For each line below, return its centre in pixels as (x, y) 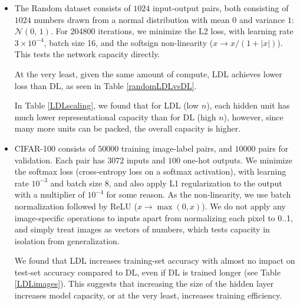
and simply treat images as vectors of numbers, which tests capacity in (142, 229)
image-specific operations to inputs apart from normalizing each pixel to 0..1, (154, 217)
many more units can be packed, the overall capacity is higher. (128, 128)
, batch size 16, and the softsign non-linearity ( (128, 42)
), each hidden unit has (248, 105)
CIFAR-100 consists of (55, 148)
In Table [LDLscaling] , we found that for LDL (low (107, 105)
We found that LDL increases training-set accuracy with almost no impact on (155, 260)
